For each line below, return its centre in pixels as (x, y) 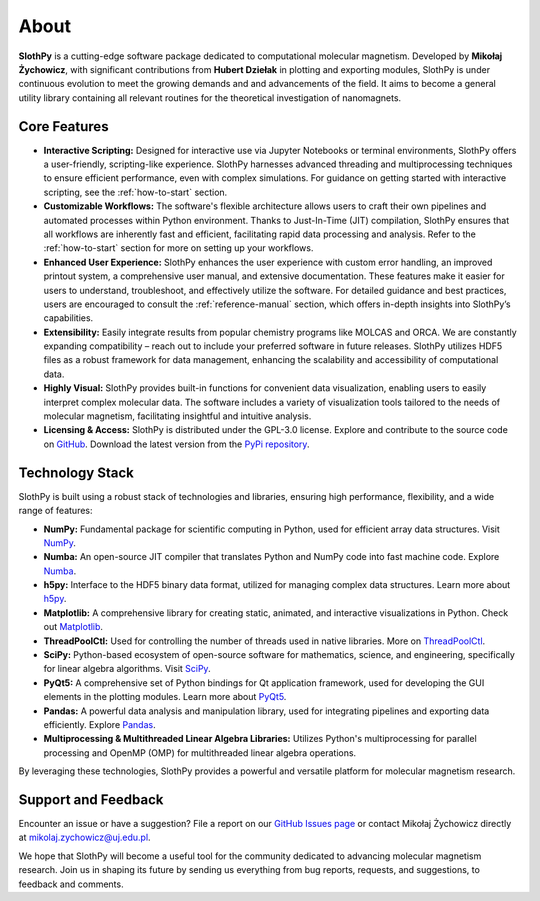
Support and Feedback (91, 799)
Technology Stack (76, 472)
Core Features (63, 126)
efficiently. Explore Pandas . (99, 724)
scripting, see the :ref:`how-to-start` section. (135, 192)
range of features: (56, 511)
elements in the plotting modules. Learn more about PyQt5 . (165, 697)
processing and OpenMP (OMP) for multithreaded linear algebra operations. (200, 752)
